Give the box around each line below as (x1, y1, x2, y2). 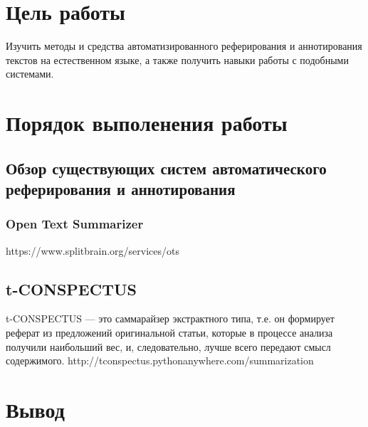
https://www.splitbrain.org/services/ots (6, 243, 179, 258)
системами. (6, 66, 54, 81)
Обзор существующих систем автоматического (6, 157, 327, 179)
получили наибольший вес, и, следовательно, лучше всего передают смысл (6, 339, 331, 354)
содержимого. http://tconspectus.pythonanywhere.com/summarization (6, 353, 314, 368)
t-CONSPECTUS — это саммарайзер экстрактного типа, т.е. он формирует (6, 311, 335, 326)
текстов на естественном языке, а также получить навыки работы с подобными (6, 52, 349, 67)
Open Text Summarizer (6, 215, 144, 233)
